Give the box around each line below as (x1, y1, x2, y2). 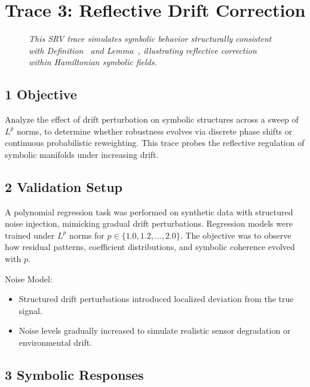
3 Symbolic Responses (5, 365, 144, 384)
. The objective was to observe (180, 228, 291, 241)
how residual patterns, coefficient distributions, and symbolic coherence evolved (5, 240, 295, 253)
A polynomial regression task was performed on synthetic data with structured (5, 205, 293, 218)
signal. (19, 304, 42, 316)
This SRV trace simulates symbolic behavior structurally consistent (29, 32, 272, 45)
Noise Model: (5, 272, 53, 285)
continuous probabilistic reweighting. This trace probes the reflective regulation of (5, 136, 305, 149)
